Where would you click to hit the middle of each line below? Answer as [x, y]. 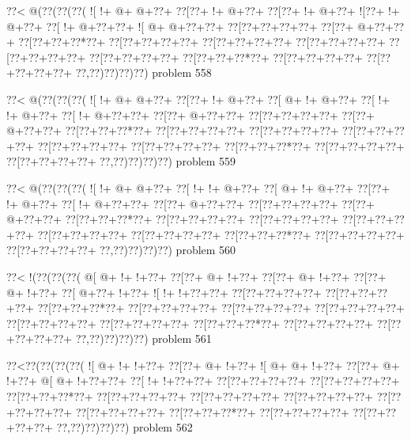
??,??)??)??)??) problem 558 [143, 72]
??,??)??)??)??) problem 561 [143, 338]
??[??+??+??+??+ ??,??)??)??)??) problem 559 [121, 161]
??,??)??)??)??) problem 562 [124, 427]
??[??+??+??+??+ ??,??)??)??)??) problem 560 [121, 250]
